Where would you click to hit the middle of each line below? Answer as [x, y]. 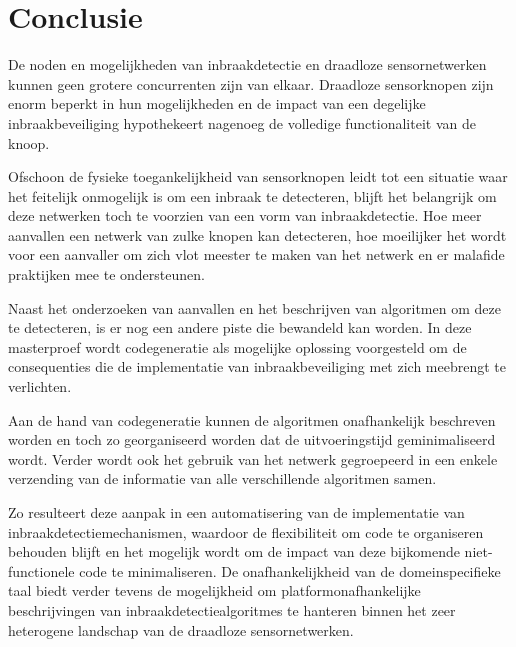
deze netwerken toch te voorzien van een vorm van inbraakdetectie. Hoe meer [245, 215]
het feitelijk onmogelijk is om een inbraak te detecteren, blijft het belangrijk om [252, 195]
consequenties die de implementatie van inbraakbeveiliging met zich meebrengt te [257, 366]
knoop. [29, 142]
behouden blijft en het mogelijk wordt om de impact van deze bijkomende [234, 551]
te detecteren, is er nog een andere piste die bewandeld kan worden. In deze [240, 327]
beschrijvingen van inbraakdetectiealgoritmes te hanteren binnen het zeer [232, 609]
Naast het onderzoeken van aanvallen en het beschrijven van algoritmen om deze [254, 307]
